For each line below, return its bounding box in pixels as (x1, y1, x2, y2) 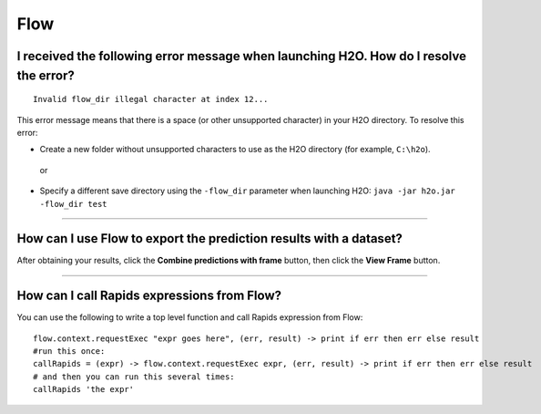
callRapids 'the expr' (33, 384, 135, 395)
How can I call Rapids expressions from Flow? (16, 288, 282, 304)
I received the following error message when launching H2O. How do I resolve (16, 48, 466, 64)
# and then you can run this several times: (33, 371, 236, 382)
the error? (16, 67, 75, 83)
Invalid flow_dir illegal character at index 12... (33, 94, 269, 105)
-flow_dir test (39, 199, 108, 209)
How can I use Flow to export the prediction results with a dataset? (16, 231, 403, 246)
